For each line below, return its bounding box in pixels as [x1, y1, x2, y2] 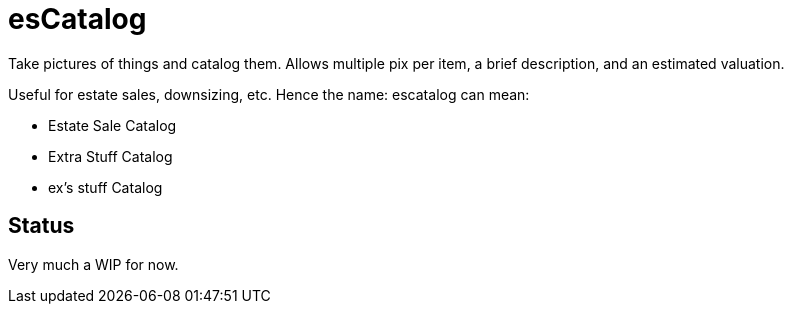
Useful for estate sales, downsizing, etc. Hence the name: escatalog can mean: [8, 85, 530, 103]
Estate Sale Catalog [48, 116, 177, 134]
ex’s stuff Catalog [48, 178, 163, 196]
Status [8, 213, 75, 239]
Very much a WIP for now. [8, 255, 179, 273]
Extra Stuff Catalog [48, 147, 173, 165]
